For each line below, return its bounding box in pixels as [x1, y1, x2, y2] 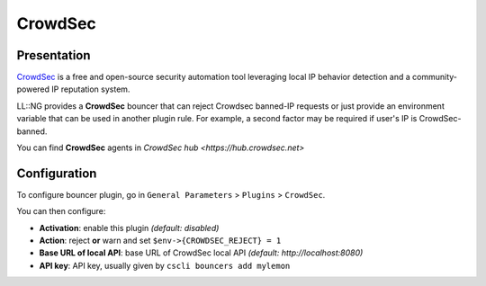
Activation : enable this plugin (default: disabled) [39, 222, 220, 233]
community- [412, 72, 458, 83]
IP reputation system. [50, 84, 130, 94]
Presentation [16, 48, 91, 63]
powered [16, 84, 49, 94]
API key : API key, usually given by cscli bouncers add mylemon [39, 260, 291, 271]
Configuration [16, 165, 97, 181]
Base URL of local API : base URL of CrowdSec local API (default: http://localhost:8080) [39, 247, 364, 258]
